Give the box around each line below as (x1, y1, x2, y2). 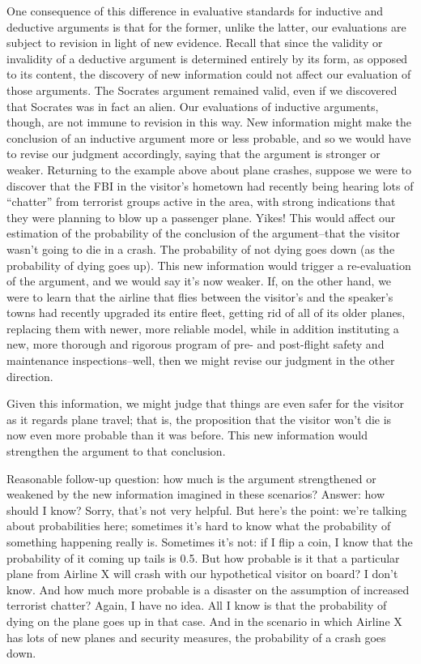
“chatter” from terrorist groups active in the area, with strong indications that (6, 193, 396, 210)
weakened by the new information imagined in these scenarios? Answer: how (6, 486, 385, 503)
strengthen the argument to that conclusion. (6, 443, 226, 460)
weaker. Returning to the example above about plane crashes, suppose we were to (6, 161, 411, 178)
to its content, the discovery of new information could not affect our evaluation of (6, 66, 411, 83)
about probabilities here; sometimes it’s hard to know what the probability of (6, 517, 391, 534)
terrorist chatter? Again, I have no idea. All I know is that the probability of (6, 597, 387, 614)
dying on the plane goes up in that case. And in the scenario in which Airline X (6, 612, 402, 629)
